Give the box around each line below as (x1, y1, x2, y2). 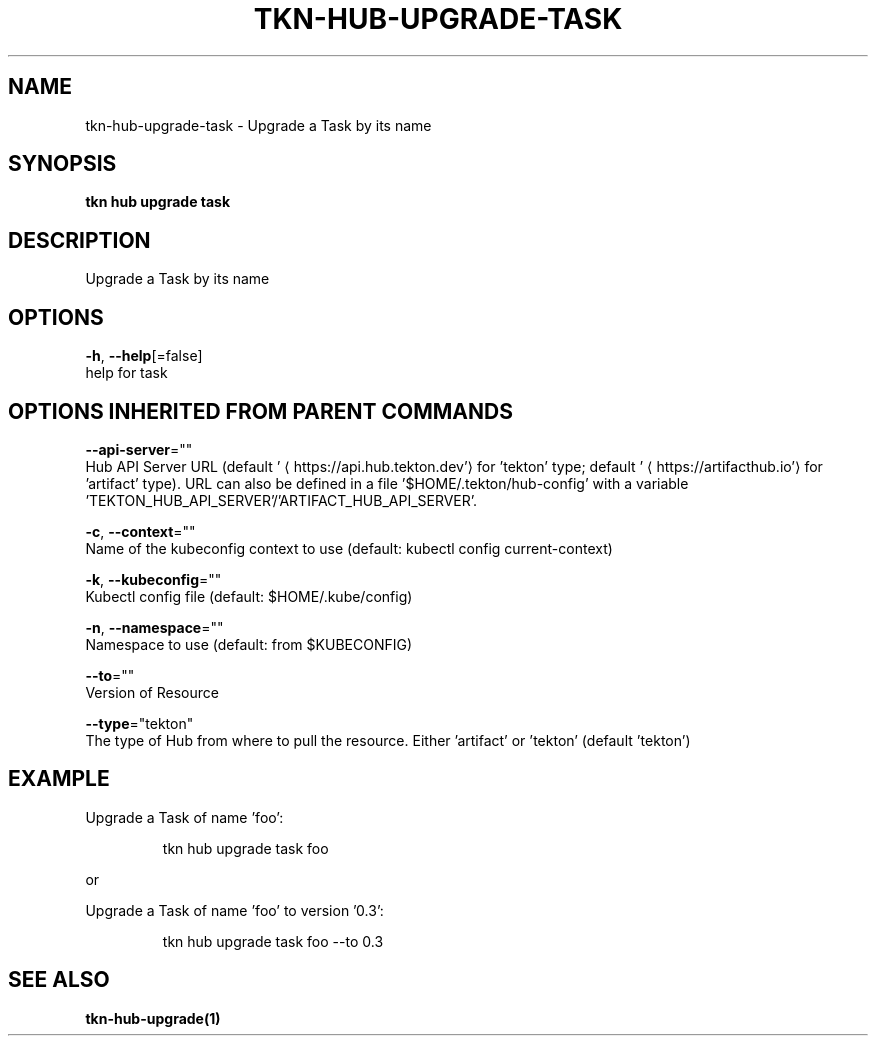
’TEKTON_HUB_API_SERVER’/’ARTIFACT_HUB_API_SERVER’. (85, 491, 478, 509)
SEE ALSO (8, 967, 110, 993)
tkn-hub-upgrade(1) (85, 1009, 221, 1027)
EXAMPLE (8, 766, 110, 792)
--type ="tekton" (85, 714, 194, 732)
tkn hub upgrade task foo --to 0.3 (162, 932, 384, 950)
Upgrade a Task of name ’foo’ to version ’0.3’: (85, 901, 384, 919)
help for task (85, 364, 168, 382)
